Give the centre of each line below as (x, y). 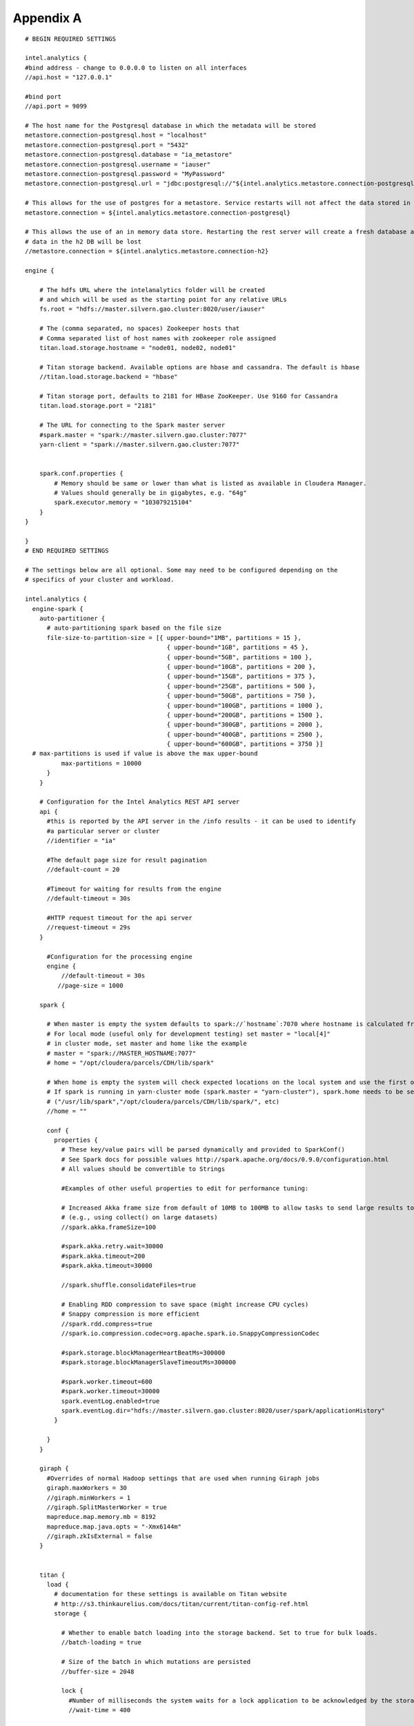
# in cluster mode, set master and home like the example (147, 1044)
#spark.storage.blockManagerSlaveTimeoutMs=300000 (148, 1363)
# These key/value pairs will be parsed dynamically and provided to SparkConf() (203, 1150)
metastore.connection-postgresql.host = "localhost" (116, 135)
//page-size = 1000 (90, 985)
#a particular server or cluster (103, 831)
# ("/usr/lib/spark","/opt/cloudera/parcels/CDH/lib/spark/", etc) (163, 1102)
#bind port (43, 96)
